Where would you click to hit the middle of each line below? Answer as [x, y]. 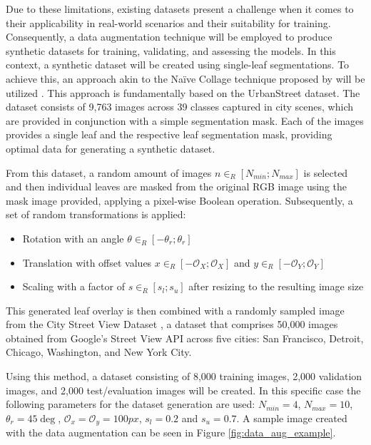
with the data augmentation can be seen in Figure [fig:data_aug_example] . [171, 433]
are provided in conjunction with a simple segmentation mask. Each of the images [185, 120]
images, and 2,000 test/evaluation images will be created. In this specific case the [183, 390]
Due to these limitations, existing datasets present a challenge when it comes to [180, 9]
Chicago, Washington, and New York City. [99, 352]
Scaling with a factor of [73, 286]
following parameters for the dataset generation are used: [131, 404]
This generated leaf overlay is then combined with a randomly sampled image [175, 310]
